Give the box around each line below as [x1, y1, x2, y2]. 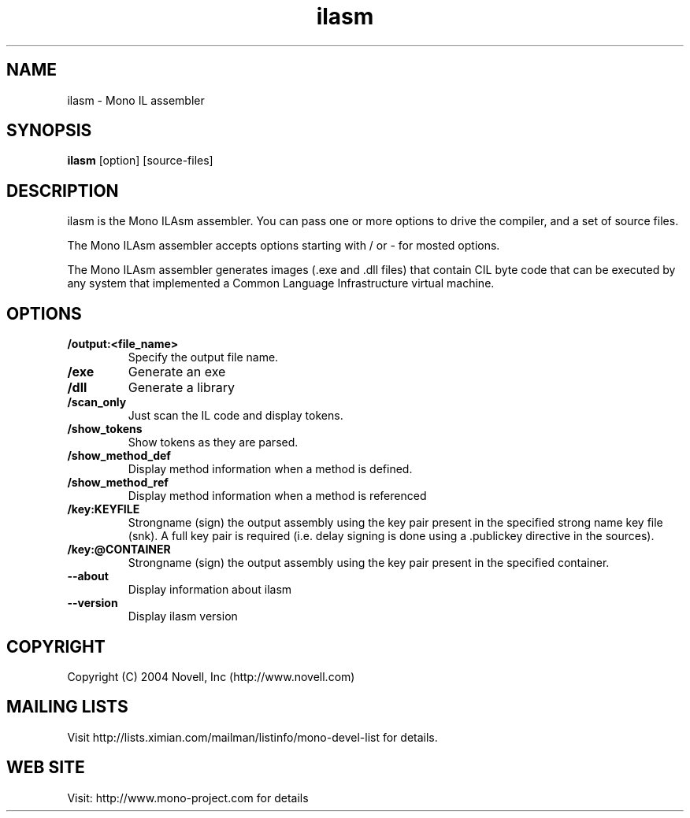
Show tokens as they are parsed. [128, 435, 299, 450]
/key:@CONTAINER [67, 542, 171, 557]
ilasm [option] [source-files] [67, 154, 213, 168]
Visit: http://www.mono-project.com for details [67, 790, 309, 805]
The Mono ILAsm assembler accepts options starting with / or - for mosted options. [67, 239, 500, 253]
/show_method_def [67, 449, 171, 463]
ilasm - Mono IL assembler [67, 93, 205, 107]
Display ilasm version [128, 609, 238, 624]
